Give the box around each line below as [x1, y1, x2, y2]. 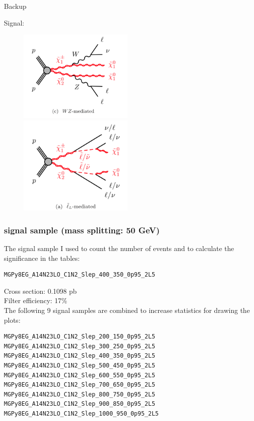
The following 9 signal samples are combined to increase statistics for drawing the [4, 305, 250, 315]
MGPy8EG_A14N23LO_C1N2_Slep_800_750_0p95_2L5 [4, 391, 155, 398]
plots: [4, 314, 21, 325]
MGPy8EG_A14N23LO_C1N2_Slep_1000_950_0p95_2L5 [4, 410, 159, 417]
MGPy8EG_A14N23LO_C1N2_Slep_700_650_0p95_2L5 [4, 381, 155, 389]
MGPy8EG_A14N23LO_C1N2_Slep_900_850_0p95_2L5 [4, 400, 155, 408]
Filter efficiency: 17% [4, 295, 67, 306]
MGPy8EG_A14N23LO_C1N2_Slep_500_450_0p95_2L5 [4, 362, 155, 369]
